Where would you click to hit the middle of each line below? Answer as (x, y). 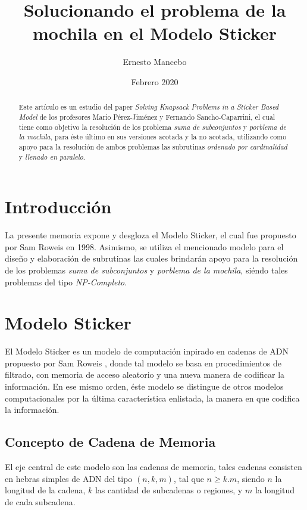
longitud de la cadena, (45, 490)
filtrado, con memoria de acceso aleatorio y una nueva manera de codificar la (145, 374)
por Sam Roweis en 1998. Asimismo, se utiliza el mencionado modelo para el (144, 246)
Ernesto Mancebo (155, 62)
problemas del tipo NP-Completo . (66, 282)
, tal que (189, 478)
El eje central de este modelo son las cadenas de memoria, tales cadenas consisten (153, 467)
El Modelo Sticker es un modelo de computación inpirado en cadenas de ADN (147, 351)
